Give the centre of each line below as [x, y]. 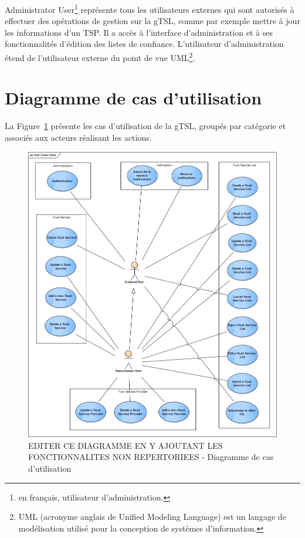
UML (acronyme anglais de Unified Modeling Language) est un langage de [152, 517]
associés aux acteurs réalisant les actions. [78, 137]
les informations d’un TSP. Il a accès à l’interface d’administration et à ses [139, 32]
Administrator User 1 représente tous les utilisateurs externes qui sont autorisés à [150, 9]
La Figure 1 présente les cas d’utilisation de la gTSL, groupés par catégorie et [145, 126]
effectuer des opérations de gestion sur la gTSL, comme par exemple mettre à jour [152, 21]
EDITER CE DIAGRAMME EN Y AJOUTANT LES [126, 445]
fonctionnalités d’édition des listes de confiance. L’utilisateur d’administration [144, 44]
